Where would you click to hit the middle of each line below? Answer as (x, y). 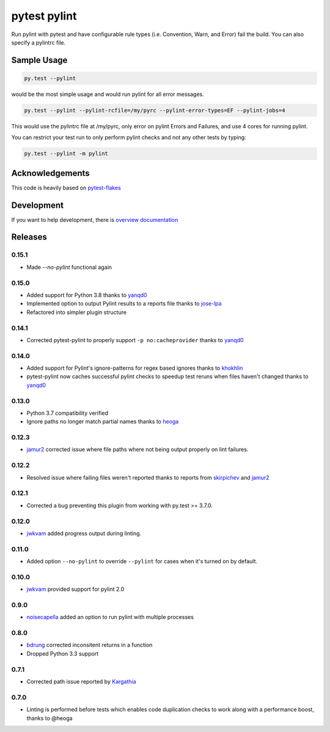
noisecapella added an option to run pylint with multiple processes (110, 617)
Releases (29, 237)
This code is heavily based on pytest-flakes (66, 188)
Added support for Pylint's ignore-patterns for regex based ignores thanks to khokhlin (135, 368)
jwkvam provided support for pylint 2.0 (75, 589)
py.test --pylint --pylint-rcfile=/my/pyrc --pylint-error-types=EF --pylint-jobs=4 (155, 110)
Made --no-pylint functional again (69, 267)
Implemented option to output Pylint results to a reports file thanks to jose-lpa (124, 304)
